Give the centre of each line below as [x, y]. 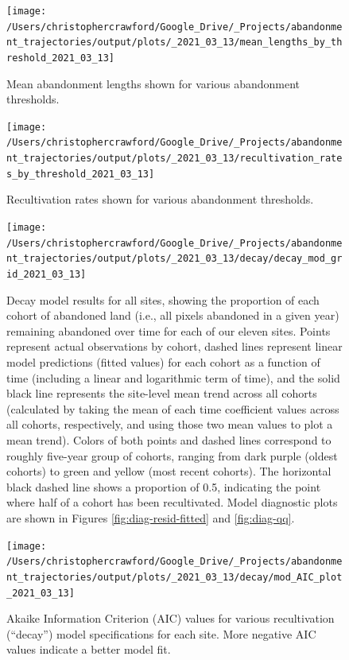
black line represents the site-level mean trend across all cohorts [162, 393]
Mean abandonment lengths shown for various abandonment [153, 83]
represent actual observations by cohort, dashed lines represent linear [174, 346]
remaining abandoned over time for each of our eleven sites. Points [169, 330]
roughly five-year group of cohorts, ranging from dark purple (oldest [172, 455]
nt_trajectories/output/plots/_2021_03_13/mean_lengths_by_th [174, 43]
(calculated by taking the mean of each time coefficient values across [173, 408]
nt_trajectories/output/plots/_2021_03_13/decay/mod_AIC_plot [174, 577]
